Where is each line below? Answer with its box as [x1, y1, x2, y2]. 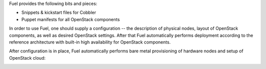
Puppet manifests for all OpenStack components [21, 16, 120, 22]
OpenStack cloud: [9, 55, 46, 61]
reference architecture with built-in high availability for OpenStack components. [9, 39, 171, 45]
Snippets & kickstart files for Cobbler [21, 10, 96, 16]
